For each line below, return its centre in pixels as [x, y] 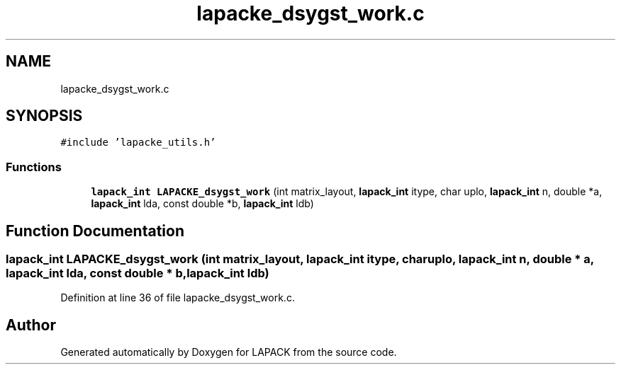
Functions [34, 167]
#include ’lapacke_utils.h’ [138, 143]
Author [31, 325]
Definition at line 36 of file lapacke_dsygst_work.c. [178, 298]
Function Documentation [95, 231]
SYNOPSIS [44, 116]
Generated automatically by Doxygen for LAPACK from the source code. [229, 352]
